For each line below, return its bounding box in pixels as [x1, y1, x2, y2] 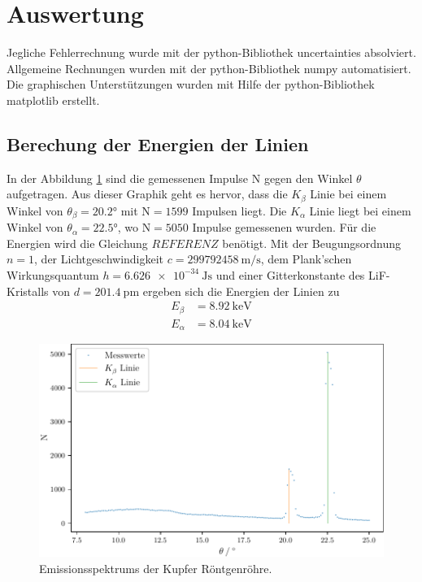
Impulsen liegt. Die [192, 202, 287, 219]
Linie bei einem [310, 185, 387, 202]
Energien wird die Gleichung [7, 234, 148, 251]
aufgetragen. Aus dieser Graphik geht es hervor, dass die [7, 185, 288, 202]
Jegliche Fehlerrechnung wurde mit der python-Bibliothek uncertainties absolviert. [7, 44, 416, 61]
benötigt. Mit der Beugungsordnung [222, 234, 402, 251]
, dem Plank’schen [260, 250, 352, 267]
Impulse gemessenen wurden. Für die [192, 219, 376, 236]
